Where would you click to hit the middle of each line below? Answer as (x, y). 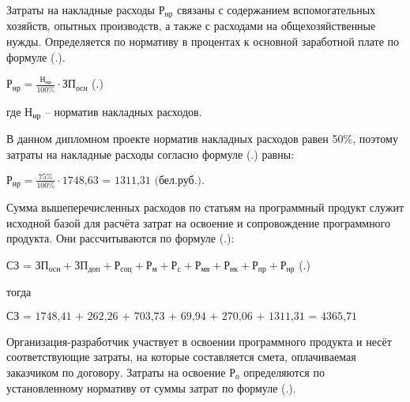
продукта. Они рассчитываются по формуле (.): (120, 238)
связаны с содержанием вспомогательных (276, 9)
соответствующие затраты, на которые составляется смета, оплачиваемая (181, 357)
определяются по (284, 372)
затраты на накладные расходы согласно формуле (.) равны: (150, 154)
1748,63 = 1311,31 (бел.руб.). (133, 180)
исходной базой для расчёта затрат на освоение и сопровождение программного (199, 222)
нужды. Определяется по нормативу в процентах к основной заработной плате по (203, 41)
